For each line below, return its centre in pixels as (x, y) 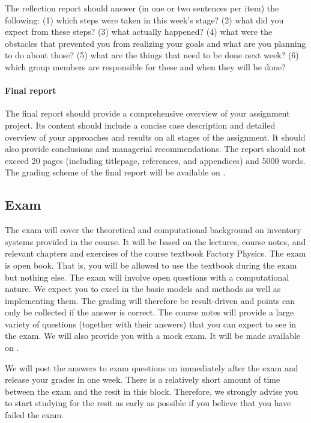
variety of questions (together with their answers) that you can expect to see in (151, 324)
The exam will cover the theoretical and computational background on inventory (153, 230)
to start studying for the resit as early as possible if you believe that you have (148, 403)
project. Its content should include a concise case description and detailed (140, 125)
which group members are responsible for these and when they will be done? (145, 66)
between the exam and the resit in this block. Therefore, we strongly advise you (152, 391)
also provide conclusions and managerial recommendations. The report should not (155, 149)
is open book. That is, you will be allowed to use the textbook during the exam (151, 265)
